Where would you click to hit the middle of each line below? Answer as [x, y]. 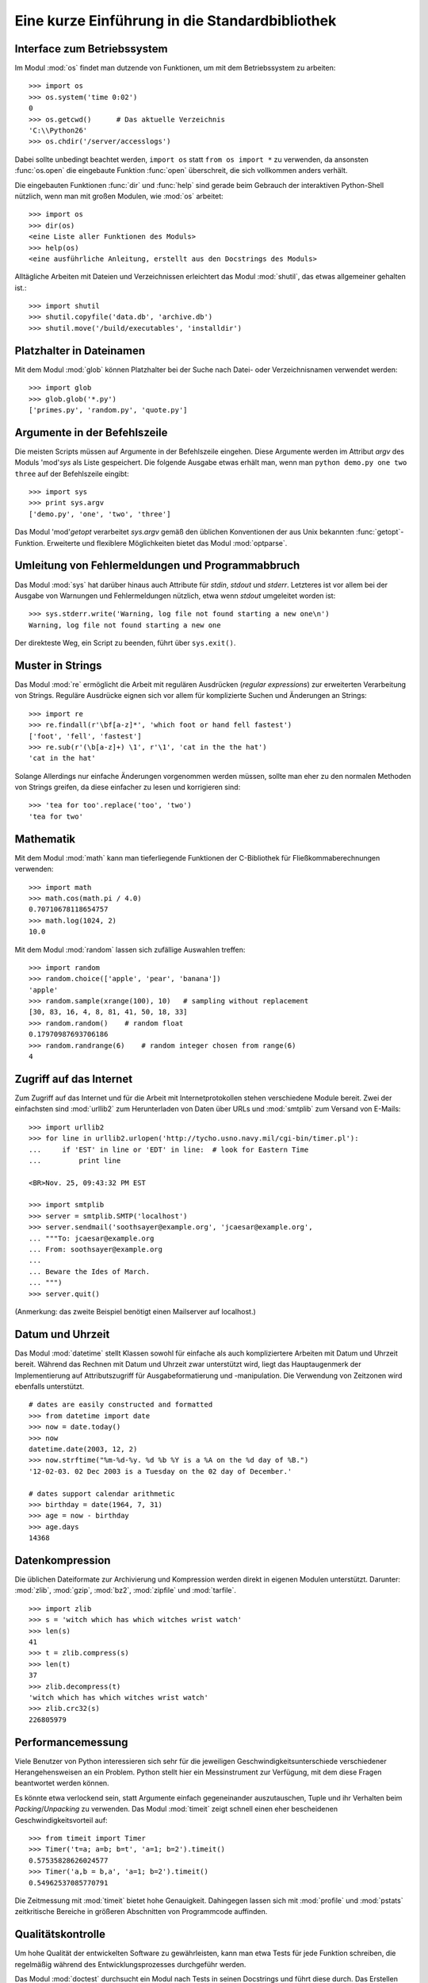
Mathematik [45, 839]
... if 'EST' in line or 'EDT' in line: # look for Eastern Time [169, 1149]
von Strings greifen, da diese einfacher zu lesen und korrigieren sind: [128, 787]
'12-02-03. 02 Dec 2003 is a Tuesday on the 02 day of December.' [160, 1471]
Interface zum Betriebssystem [91, 49]
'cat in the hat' [62, 758]
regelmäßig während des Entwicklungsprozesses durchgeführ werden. [130, 1964]
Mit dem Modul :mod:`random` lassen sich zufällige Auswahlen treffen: [130, 949]
